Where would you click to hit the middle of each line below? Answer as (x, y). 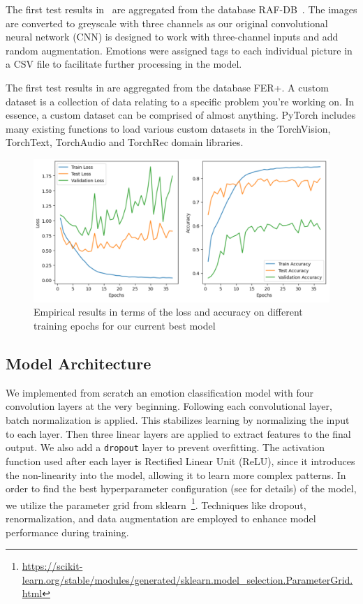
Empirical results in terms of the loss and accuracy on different (168, 312)
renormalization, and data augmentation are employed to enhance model (161, 518)
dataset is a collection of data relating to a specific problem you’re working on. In (180, 101)
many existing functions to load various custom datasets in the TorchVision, (168, 128)
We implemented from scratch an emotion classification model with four (160, 392)
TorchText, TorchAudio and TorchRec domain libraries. (125, 142)
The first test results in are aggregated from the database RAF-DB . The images (181, 9)
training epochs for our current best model (125, 326)
